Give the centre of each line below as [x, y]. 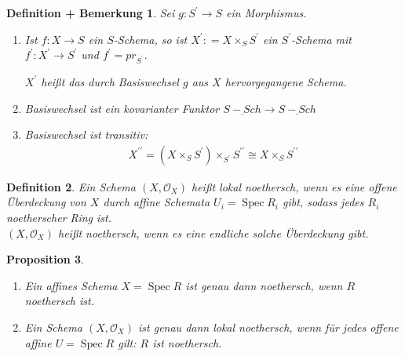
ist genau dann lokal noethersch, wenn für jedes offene [268, 327]
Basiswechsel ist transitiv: [86, 134]
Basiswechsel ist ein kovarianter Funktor [122, 108]
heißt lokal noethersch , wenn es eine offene [294, 186]
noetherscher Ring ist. [59, 217]
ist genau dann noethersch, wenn [264, 285]
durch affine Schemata [157, 202]
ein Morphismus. [266, 13]
